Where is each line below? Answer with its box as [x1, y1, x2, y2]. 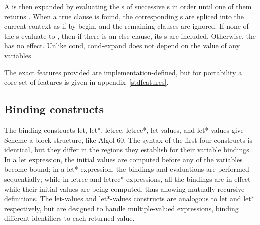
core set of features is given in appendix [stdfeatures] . [4, 77, 169, 87]
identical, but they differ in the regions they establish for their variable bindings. [4, 144, 251, 155]
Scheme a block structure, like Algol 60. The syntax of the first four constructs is [4, 134, 253, 145]
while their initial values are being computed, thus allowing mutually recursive [4, 183, 245, 194]
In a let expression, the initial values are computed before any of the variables [4, 154, 243, 164]
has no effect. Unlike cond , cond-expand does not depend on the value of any [4, 40, 240, 51]
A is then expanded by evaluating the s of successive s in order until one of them [4, 1, 252, 11]
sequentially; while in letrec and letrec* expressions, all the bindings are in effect [4, 173, 251, 184]
